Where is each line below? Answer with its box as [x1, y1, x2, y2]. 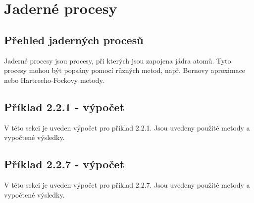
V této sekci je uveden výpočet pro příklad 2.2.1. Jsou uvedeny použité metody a [4, 122, 250, 133]
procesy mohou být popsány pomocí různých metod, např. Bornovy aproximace [4, 65, 246, 75]
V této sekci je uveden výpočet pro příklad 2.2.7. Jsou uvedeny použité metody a [4, 179, 250, 190]
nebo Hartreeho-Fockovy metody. [4, 74, 104, 85]
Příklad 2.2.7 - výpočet [4, 156, 125, 172]
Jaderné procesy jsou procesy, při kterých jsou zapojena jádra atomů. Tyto [4, 55, 231, 66]
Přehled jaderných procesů [4, 32, 144, 47]
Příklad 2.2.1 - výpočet [4, 99, 125, 114]
